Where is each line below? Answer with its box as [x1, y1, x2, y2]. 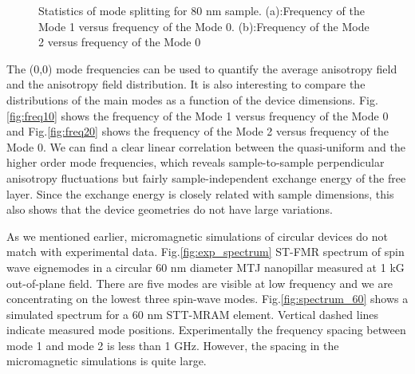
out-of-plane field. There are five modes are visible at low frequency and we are [6, 274, 393, 291]
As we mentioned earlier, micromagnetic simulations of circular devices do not [6, 227, 389, 244]
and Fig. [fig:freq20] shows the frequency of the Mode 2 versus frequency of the [6, 123, 389, 140]
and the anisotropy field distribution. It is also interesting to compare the [6, 76, 366, 93]
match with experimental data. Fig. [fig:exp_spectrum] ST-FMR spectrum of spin [6, 243, 405, 260]
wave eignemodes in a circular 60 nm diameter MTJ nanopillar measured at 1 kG [6, 258, 405, 275]
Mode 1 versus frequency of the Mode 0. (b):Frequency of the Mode [38, 18, 370, 34]
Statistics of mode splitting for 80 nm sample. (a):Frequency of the [38, 2, 365, 18]
